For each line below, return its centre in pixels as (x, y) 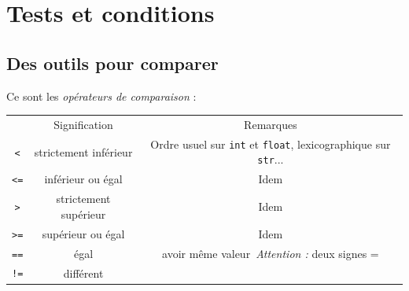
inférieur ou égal (83, 179)
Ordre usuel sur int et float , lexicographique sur (271, 144)
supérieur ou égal (83, 233)
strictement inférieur (83, 151)
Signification (83, 124)
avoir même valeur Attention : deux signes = (271, 253)
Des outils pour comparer (112, 63)
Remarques (271, 124)
